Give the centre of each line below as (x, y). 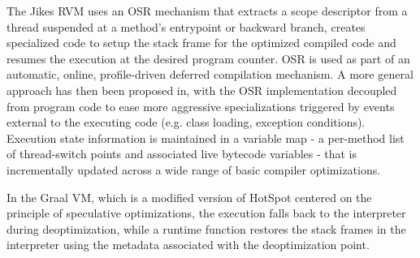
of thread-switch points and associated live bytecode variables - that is (182, 154)
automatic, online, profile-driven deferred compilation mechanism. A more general (210, 74)
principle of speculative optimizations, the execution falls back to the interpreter (206, 213)
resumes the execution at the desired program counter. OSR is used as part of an (208, 58)
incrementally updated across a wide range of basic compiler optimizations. (194, 169)
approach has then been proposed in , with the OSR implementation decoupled (202, 90)
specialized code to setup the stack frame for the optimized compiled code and (201, 43)
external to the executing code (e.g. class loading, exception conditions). (186, 122)
